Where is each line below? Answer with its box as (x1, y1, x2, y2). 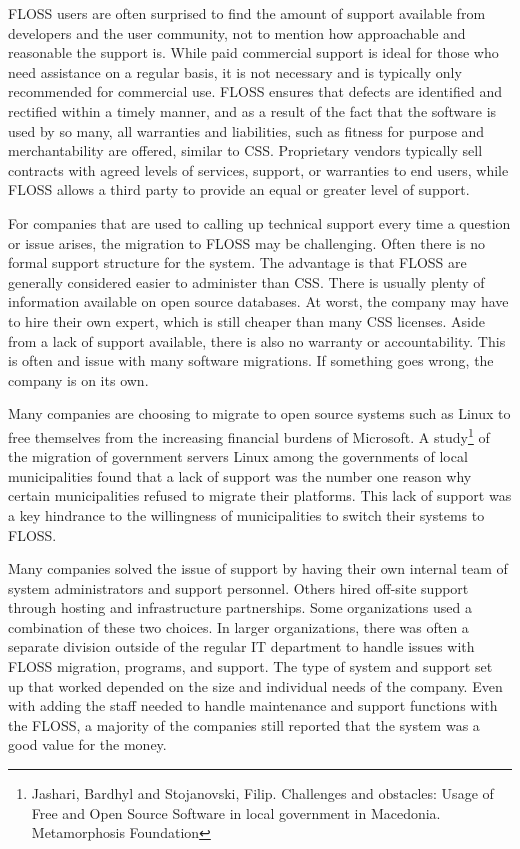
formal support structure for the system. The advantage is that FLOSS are (8, 252, 467, 273)
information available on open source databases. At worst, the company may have (8, 291, 509, 312)
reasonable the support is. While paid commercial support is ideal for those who (8, 42, 499, 63)
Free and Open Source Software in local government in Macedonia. (31, 802, 441, 823)
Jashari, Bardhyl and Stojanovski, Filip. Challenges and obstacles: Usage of (31, 783, 494, 804)
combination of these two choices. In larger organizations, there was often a (8, 616, 469, 637)
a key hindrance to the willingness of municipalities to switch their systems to (8, 504, 485, 525)
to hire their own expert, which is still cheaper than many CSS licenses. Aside (8, 310, 485, 331)
